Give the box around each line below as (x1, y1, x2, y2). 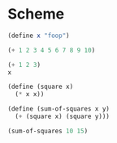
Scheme (7, 5, 65, 23)
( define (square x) (7, 82, 74, 91)
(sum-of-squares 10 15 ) (7, 127, 89, 135)
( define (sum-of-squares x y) (7, 105, 110, 113)
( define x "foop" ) (7, 32, 70, 40)
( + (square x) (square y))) (15, 112, 110, 121)
